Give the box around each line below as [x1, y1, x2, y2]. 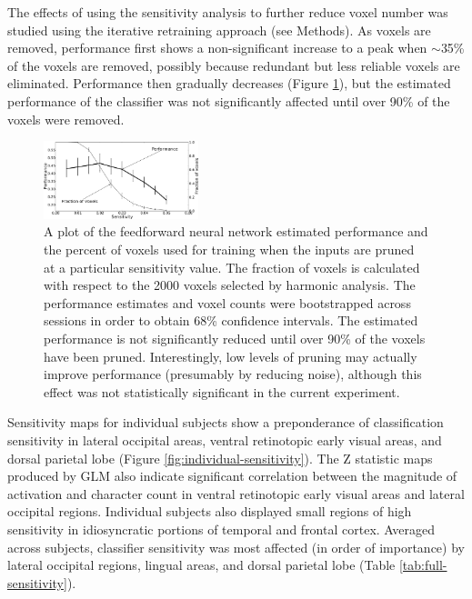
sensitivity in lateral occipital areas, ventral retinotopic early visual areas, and [7, 430, 442, 449]
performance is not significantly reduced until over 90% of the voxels [44, 329, 426, 348]
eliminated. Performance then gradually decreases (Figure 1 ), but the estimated [7, 74, 451, 93]
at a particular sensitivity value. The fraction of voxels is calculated [44, 257, 420, 276]
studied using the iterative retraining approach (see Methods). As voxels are [7, 20, 431, 39]
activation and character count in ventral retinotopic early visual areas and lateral [7, 484, 465, 503]
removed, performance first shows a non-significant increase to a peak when [7, 38, 427, 57]
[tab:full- [398, 555, 447, 574]
